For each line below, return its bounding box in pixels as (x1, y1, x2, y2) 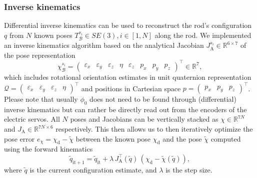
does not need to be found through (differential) (89, 94, 236, 104)
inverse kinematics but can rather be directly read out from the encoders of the (4, 104, 247, 114)
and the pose (162, 133, 202, 144)
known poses (33, 29, 72, 40)
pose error (4, 133, 35, 144)
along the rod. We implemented (154, 29, 251, 40)
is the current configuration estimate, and (29, 164, 157, 175)
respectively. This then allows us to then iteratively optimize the (55, 124, 253, 134)
